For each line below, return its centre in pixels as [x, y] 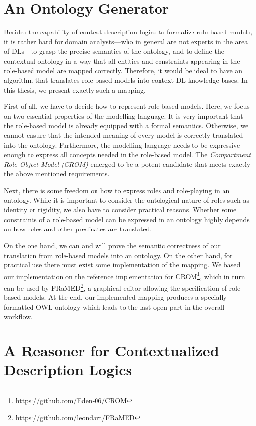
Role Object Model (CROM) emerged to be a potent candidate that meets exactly [127, 164]
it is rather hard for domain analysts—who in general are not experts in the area [126, 41]
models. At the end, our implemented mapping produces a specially [125, 297]
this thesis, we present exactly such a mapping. [75, 89]
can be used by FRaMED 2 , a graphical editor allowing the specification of [115, 287]
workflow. [18, 316]
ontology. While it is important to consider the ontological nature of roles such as [127, 200]
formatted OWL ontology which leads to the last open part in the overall [114, 307]
